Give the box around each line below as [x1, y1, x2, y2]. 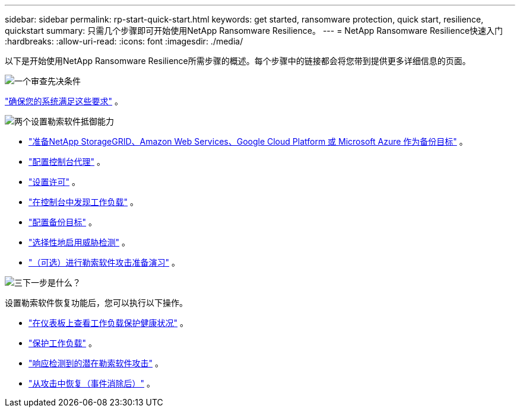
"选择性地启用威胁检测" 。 [28, 237, 130, 247]
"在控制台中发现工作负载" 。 [28, 197, 138, 207]
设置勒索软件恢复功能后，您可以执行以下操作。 [5, 298, 188, 308]
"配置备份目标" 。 [28, 217, 97, 227]
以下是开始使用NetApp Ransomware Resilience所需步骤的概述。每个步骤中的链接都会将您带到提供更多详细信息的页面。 [5, 56, 471, 66]
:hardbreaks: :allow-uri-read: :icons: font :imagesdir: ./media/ [5, 36, 243, 46]
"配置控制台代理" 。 [28, 157, 105, 167]
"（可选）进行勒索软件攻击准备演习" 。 [28, 257, 180, 267]
